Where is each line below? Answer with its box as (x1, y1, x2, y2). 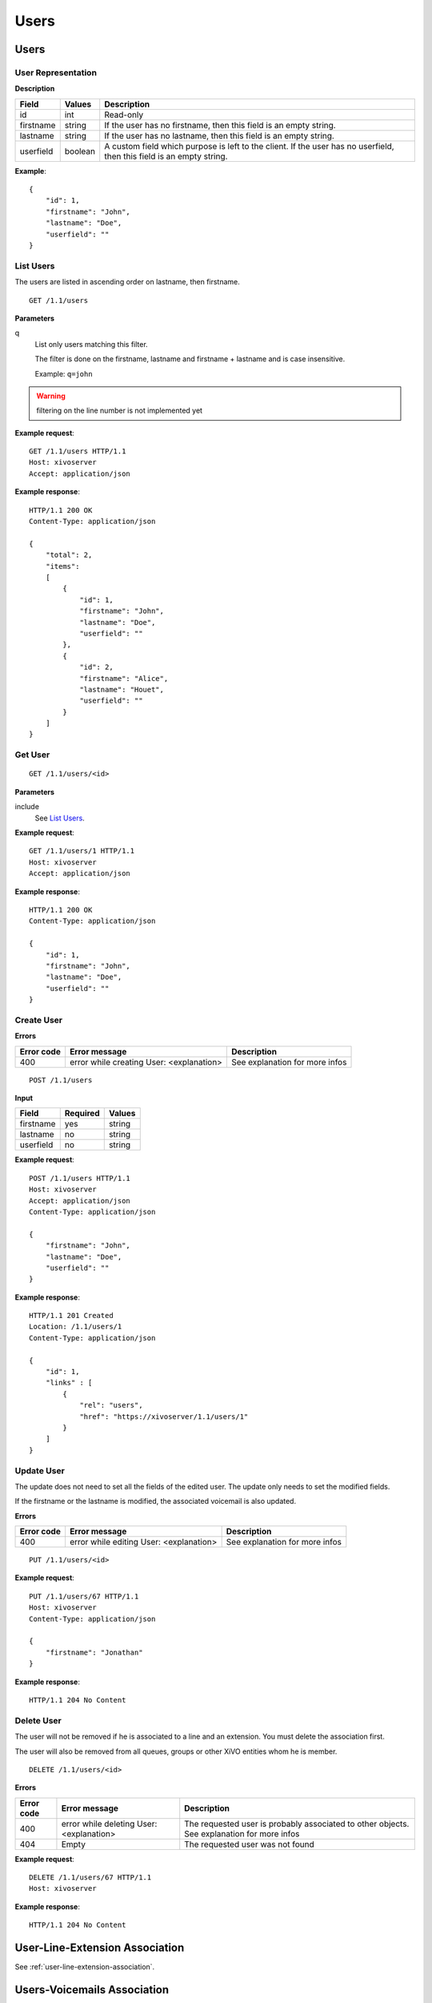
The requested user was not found (184, 1839, 315, 1850)
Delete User (14, 1715, 62, 1726)
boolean (64, 145, 96, 156)
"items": (45, 562, 80, 570)
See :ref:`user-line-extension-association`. (14, 1962, 155, 1972)
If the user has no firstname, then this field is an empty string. (104, 119, 336, 131)
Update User (14, 1465, 66, 1476)
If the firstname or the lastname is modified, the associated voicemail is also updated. (14, 1497, 296, 1506)
